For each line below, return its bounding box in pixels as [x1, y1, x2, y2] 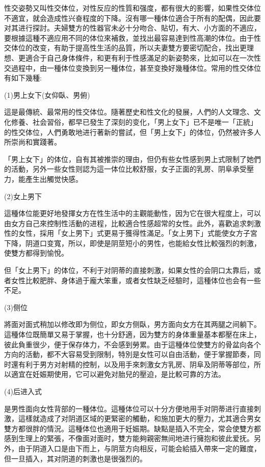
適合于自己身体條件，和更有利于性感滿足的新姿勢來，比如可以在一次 [25, 52, 254, 63]
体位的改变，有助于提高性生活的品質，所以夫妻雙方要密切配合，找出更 [11, 42, 247, 53]
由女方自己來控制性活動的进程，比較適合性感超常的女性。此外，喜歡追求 [4, 217, 247, 228]
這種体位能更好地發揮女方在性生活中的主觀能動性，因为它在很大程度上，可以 [4, 208, 261, 218]
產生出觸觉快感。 [25, 173, 83, 184]
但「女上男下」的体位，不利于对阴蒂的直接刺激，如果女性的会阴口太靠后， [4, 265, 254, 276]
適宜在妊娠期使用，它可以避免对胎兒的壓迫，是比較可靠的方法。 [11, 369, 225, 379]
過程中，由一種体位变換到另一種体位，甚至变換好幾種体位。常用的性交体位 [11, 62, 261, 73]
